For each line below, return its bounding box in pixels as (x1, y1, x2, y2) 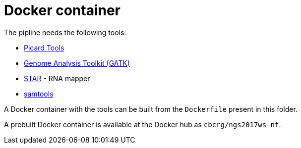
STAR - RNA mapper (24, 74, 90, 83)
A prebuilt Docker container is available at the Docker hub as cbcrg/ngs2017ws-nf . (4, 120, 281, 129)
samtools (24, 89, 54, 98)
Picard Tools (24, 43, 64, 52)
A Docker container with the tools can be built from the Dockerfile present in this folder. (4, 104, 298, 113)
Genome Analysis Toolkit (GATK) (24, 58, 130, 67)
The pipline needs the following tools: (4, 28, 126, 37)
